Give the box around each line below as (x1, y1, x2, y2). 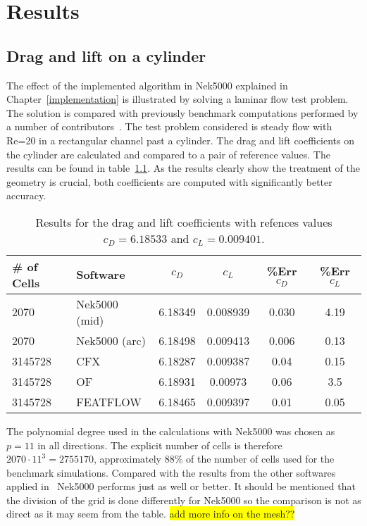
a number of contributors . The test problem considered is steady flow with (6, 119, 332, 134)
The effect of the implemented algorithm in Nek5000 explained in (6, 77, 288, 92)
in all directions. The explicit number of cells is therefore (37, 437, 282, 452)
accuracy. (6, 188, 46, 203)
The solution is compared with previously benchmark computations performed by (6, 105, 359, 120)
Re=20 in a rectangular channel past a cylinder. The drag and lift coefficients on (6, 132, 355, 147)
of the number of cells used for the (186, 451, 335, 466)
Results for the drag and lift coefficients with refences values (35, 213, 332, 230)
